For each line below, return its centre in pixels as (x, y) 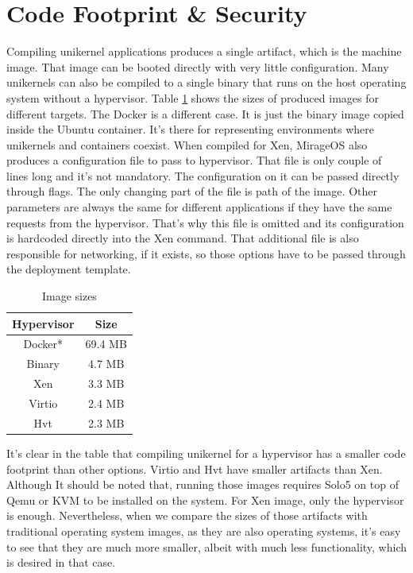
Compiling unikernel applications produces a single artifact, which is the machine (204, 51)
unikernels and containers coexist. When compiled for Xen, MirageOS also (187, 144)
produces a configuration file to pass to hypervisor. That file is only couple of (194, 160)
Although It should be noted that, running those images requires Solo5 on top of (203, 484)
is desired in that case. (61, 562)
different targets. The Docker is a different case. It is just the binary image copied (205, 113)
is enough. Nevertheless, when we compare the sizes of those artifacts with (187, 515)
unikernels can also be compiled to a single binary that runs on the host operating (206, 82)
